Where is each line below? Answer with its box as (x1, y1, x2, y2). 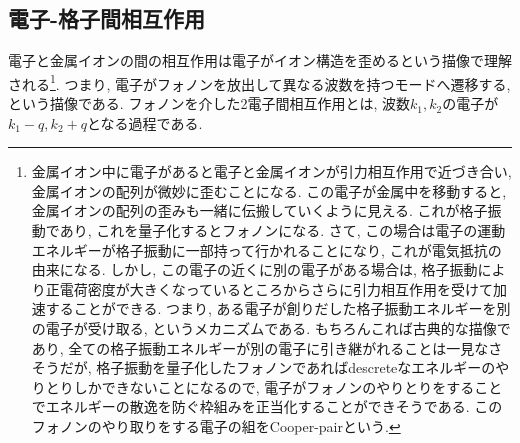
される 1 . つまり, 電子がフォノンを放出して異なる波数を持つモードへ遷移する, (8, 70, 511, 94)
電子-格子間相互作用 (8, 3, 206, 34)
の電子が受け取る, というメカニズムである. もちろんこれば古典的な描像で (31, 317, 511, 338)
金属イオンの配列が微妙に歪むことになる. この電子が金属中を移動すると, (31, 180, 507, 201)
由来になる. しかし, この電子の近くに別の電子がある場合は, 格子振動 (31, 259, 478, 280)
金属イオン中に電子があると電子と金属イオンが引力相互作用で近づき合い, (31, 161, 512, 182)
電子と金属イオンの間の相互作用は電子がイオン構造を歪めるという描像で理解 (8, 50, 512, 71)
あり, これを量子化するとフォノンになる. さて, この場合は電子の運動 (59, 220, 506, 241)
